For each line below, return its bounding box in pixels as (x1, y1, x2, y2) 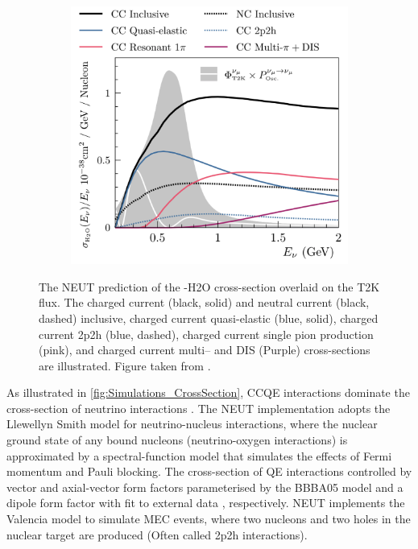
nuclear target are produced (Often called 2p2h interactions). (6, 526, 308, 543)
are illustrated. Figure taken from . (39, 357, 211, 374)
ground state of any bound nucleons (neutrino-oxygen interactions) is (6, 431, 348, 448)
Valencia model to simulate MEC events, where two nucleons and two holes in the (6, 510, 411, 527)
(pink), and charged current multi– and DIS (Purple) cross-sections (39, 341, 370, 358)
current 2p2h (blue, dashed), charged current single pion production (39, 325, 374, 342)
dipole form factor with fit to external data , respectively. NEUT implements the (6, 494, 405, 511)
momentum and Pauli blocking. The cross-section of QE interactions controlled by (6, 463, 412, 480)
